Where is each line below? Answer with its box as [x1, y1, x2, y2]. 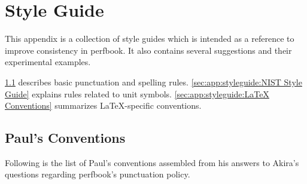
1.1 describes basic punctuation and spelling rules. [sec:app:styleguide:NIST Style [5, 75, 302, 88]
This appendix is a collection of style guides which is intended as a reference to [5, 32, 294, 45]
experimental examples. [5, 56, 91, 68]
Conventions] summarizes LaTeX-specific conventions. [5, 99, 202, 112]
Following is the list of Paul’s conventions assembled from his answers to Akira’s [5, 156, 299, 168]
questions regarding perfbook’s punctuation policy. [5, 168, 190, 180]
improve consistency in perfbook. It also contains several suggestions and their [5, 44, 292, 56]
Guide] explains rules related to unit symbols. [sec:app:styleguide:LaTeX [5, 87, 269, 100]
